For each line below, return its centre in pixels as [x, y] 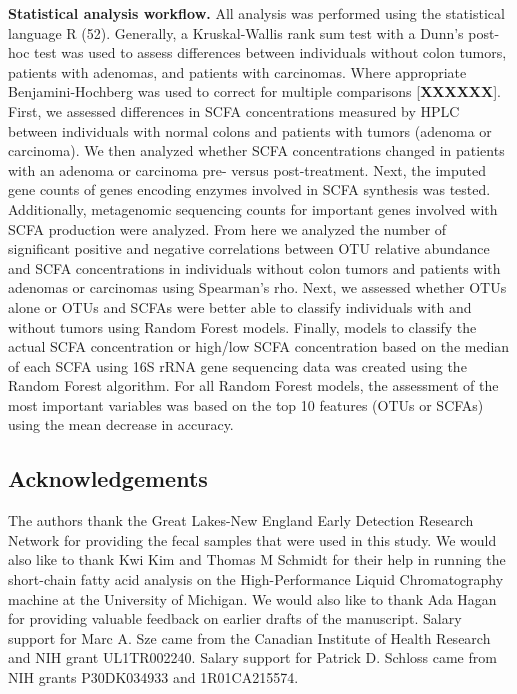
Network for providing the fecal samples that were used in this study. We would [252, 539]
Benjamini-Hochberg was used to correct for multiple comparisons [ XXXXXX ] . [254, 91]
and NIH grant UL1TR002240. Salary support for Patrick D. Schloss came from [252, 657]
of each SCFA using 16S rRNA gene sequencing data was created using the [237, 365]
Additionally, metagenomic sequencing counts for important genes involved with [253, 208]
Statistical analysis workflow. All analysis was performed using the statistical [256, 13]
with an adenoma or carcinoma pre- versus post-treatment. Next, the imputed [247, 169]
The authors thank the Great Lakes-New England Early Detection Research [241, 520]
